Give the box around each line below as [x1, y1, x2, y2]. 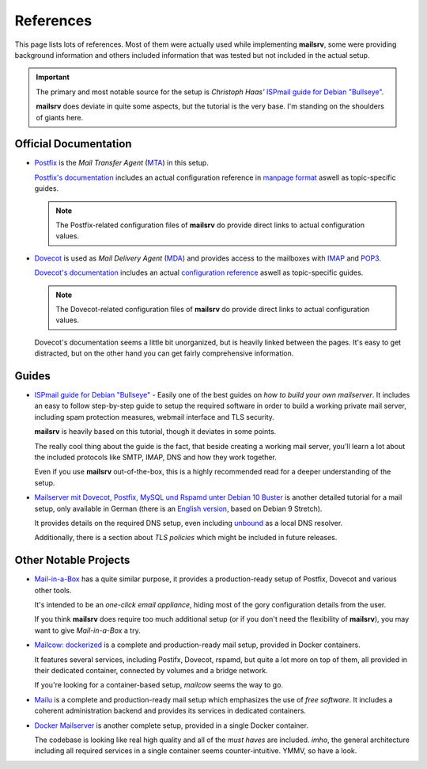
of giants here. [36, 112, 84, 122]
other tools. [34, 585, 72, 595]
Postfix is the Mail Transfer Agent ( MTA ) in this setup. [34, 158, 209, 168]
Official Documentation [14, 137, 132, 150]
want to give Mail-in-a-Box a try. [34, 626, 142, 635]
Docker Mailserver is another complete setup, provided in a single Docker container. [34, 721, 308, 730]
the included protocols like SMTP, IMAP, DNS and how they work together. [34, 452, 277, 462]
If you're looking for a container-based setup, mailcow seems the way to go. [34, 680, 284, 690]
